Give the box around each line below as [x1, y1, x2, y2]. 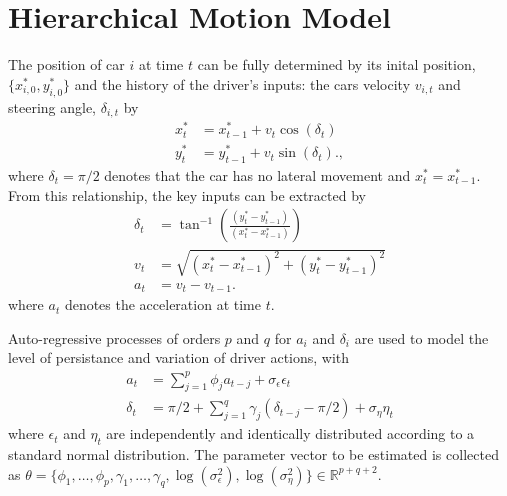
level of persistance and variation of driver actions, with [8, 347, 350, 368]
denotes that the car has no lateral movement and [104, 164, 411, 185]
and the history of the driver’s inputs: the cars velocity [74, 73, 411, 94]
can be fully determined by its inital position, [197, 54, 476, 75]
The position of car [8, 54, 125, 75]
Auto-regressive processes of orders [8, 327, 221, 348]
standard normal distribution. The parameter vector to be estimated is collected [8, 444, 499, 464]
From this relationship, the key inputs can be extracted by [8, 184, 366, 205]
